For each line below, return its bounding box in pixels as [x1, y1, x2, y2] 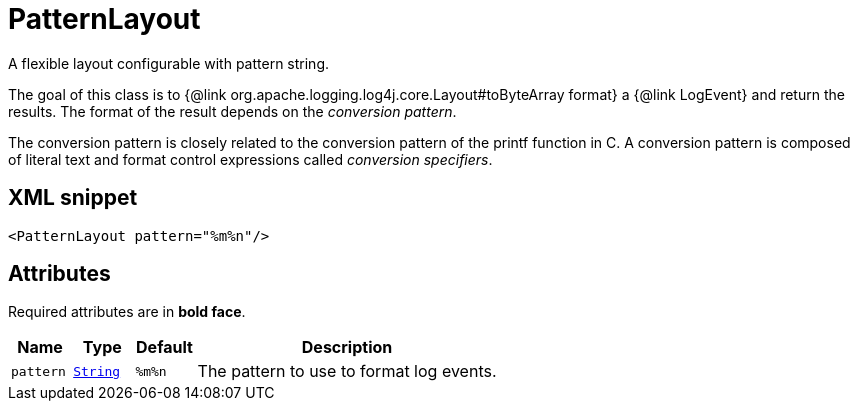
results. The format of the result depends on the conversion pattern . [8, 102, 457, 120]
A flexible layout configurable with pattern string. [8, 54, 329, 72]
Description [301, 337, 393, 358]
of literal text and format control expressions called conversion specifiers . [8, 150, 493, 168]
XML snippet [8, 185, 138, 211]
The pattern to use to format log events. [197, 361, 497, 382]
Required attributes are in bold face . [8, 303, 246, 321]
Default [136, 337, 193, 358]
